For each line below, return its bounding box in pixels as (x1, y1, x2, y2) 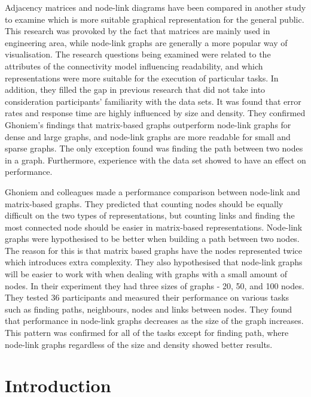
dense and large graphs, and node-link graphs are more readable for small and (5, 130, 291, 143)
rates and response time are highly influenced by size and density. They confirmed (5, 107, 306, 119)
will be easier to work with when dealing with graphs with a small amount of (5, 268, 288, 280)
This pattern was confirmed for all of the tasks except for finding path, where (5, 326, 289, 339)
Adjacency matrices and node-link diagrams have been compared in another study (5, 1, 306, 13)
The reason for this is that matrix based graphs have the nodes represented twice (5, 244, 302, 256)
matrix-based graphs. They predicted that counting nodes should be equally (5, 197, 283, 210)
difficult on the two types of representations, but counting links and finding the (5, 209, 295, 222)
